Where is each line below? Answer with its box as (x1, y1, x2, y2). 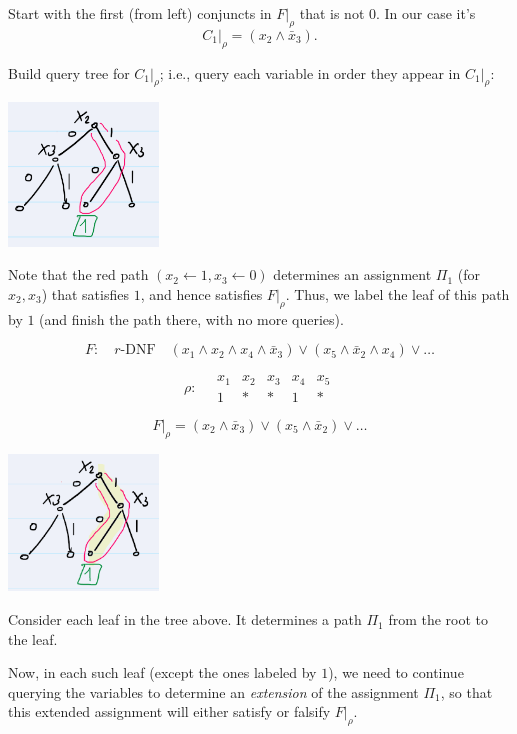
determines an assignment (273, 264, 432, 285)
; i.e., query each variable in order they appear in (159, 62, 461, 83)
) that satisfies (41, 283, 129, 304)
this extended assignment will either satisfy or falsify (8, 701, 331, 722)
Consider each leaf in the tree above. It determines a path (8, 609, 362, 630)
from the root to (388, 609, 489, 630)
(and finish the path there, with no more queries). (39, 308, 344, 329)
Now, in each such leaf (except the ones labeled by (8, 662, 317, 683)
